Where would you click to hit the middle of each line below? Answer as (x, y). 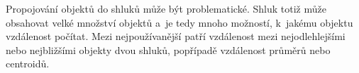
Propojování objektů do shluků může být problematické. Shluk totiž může (166, 8)
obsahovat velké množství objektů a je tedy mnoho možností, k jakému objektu (179, 22)
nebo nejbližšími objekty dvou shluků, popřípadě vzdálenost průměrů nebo (168, 49)
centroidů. (28, 64)
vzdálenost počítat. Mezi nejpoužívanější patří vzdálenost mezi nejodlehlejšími (176, 36)
